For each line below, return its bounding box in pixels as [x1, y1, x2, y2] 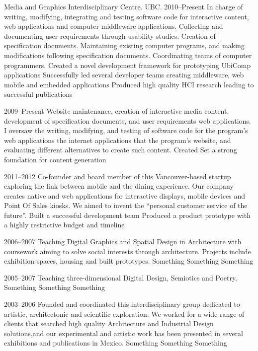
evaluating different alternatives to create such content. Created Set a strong [4, 144, 237, 155]
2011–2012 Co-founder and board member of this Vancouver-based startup [4, 171, 231, 181]
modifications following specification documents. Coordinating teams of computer [4, 50, 252, 60]
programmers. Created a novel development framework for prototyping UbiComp [4, 60, 251, 70]
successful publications [4, 89, 73, 99]
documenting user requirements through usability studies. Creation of [4, 30, 216, 41]
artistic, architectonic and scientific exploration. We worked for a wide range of [4, 308, 245, 319]
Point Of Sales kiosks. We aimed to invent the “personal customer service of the [4, 200, 248, 211]
